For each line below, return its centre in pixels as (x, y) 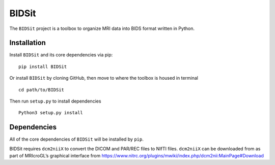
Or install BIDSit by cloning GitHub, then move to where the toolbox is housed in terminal (104, 78)
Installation (28, 43)
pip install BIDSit (43, 67)
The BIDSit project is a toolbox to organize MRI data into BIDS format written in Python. (102, 28)
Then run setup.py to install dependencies (55, 101)
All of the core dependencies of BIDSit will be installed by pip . (76, 139)
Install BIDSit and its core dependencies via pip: (61, 55)
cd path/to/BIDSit (42, 90)
